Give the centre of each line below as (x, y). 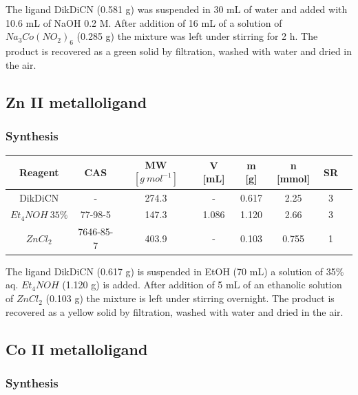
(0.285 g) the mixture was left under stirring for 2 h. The (197, 36)
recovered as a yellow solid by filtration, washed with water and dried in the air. (175, 311)
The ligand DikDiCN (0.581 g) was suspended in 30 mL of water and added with (177, 9)
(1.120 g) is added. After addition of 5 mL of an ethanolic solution (202, 285)
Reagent (39, 172)
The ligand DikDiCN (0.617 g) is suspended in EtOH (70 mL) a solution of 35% (175, 271)
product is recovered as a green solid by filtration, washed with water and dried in (179, 51)
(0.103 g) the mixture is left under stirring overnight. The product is (190, 298)
